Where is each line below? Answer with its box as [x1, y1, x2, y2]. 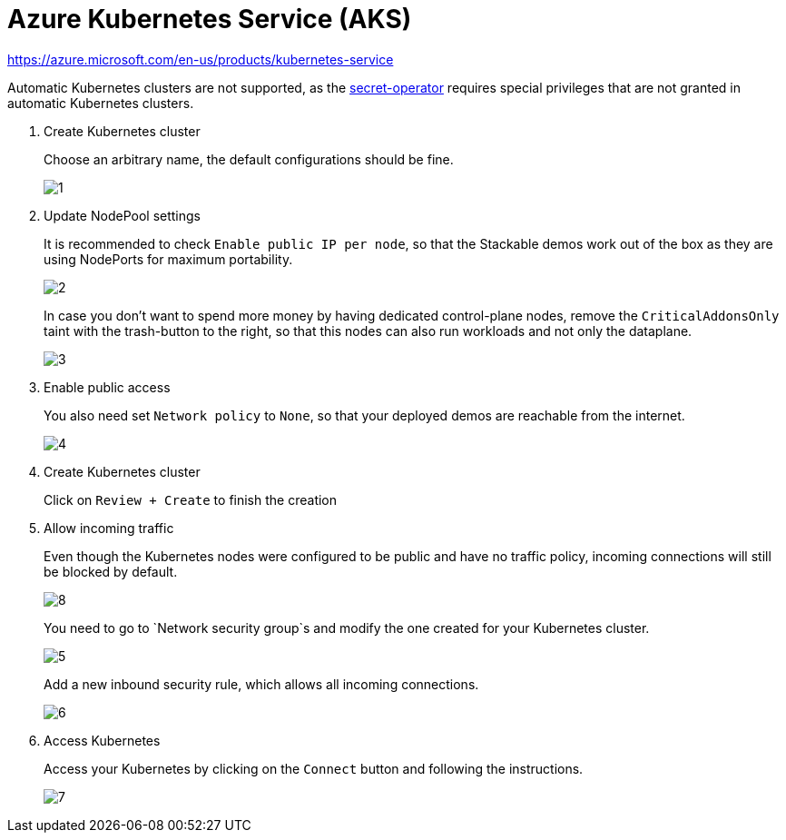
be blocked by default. [44, 563, 178, 579]
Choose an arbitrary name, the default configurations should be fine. [44, 151, 454, 167]
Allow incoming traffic [44, 519, 174, 536]
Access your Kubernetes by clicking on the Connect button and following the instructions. [44, 760, 584, 776]
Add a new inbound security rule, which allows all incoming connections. [44, 676, 479, 692]
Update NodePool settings [44, 207, 201, 223]
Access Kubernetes [44, 732, 161, 748]
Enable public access [44, 379, 171, 395]
